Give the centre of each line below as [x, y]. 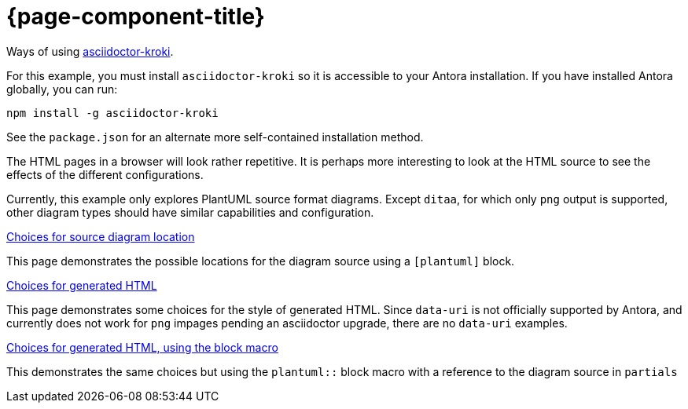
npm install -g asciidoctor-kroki [112, 113]
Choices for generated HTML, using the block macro [142, 347]
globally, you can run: [62, 89]
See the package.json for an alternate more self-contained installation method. [215, 137]
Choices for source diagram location [101, 236]
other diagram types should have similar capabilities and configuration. [190, 212]
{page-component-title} [136, 16]
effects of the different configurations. [105, 174]
